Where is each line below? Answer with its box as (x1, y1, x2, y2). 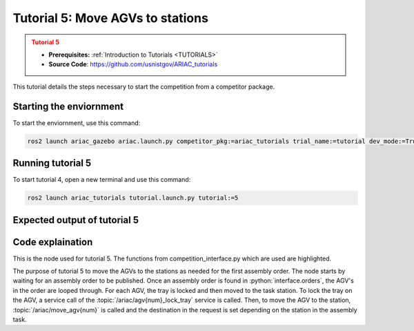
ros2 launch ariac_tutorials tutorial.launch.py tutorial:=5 (27, 194, 239, 202)
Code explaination (12, 236, 93, 248)
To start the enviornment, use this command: (12, 118, 141, 127)
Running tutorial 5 (12, 158, 92, 169)
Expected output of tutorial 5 (12, 214, 139, 226)
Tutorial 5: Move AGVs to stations (12, 10, 208, 26)
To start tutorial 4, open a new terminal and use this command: (12, 176, 191, 184)
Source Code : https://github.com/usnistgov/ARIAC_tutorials (48, 60, 218, 68)
